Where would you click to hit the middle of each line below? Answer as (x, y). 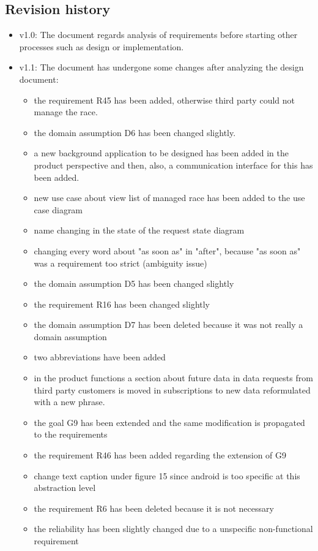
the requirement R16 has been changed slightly (122, 304)
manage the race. (66, 112)
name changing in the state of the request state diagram (139, 230)
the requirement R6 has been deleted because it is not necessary (154, 508)
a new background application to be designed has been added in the (161, 153)
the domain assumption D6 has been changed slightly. (135, 132)
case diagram (58, 209)
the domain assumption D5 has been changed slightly (134, 283)
